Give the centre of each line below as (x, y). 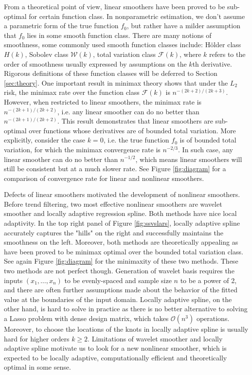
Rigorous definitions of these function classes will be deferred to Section (111, 73)
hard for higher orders (37, 338)
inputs (13, 280)
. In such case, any (206, 149)
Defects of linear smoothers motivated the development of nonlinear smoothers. (122, 194)
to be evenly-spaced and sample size (118, 280)
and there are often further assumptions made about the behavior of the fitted (121, 290)
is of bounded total (208, 140)
